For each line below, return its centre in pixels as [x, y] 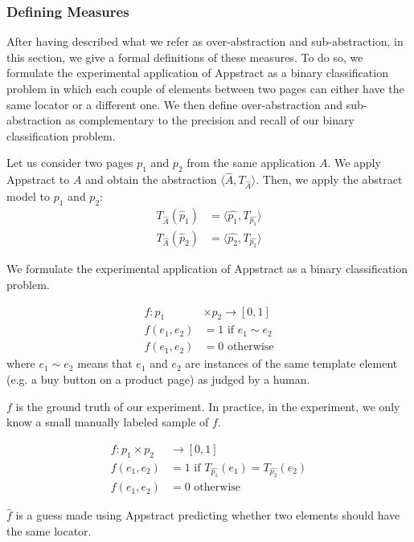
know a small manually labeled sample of [108, 422]
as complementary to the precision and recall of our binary [210, 120]
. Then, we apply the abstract [329, 179]
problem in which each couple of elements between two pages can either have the [205, 88]
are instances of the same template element [291, 363]
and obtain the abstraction [151, 179]
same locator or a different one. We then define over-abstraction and [174, 104]
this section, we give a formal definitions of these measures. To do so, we [185, 57]
